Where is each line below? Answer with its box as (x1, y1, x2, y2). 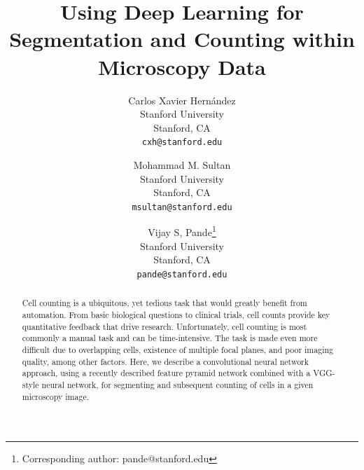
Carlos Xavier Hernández (128, 92, 236, 107)
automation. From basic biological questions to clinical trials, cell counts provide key (22, 308, 330, 320)
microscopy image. (22, 390, 90, 402)
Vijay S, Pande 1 (148, 223, 216, 240)
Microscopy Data (98, 52, 266, 81)
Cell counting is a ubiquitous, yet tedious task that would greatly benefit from (22, 297, 307, 309)
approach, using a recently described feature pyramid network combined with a (22, 367, 311, 379)
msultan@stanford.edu (132, 202, 232, 212)
